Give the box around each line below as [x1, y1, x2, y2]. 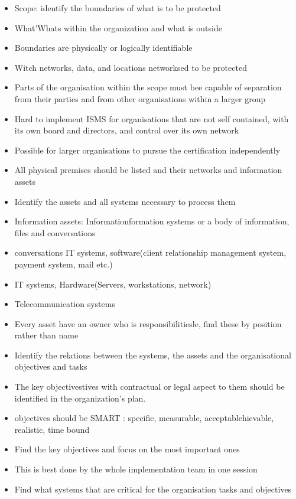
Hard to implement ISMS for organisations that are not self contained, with [14, 112, 289, 125]
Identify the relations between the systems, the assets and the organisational [14, 348, 291, 361]
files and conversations [14, 226, 96, 239]
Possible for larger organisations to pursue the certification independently [14, 143, 281, 156]
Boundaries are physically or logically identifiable [14, 41, 193, 54]
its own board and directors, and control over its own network [14, 124, 239, 136]
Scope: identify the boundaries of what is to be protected [14, 2, 221, 14]
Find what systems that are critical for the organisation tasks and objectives [14, 482, 292, 495]
